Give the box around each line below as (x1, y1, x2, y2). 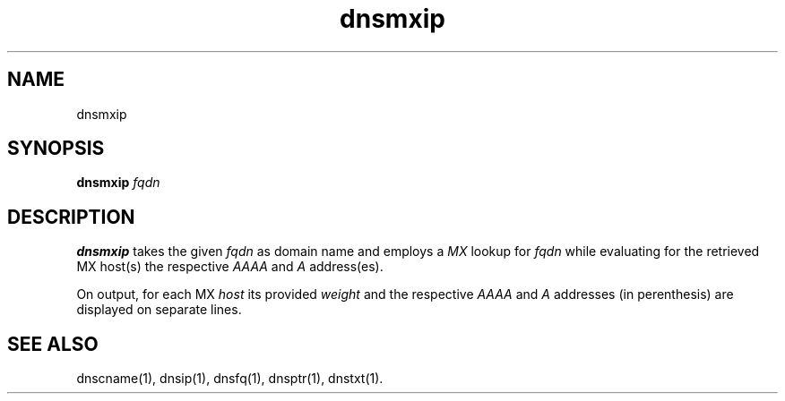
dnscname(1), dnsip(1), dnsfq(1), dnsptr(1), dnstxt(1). (76, 371, 384, 387)
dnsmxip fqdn (76, 175, 160, 191)
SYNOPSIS (7, 137, 105, 160)
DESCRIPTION (7, 205, 135, 228)
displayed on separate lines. (76, 302, 242, 318)
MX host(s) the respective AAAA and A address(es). (76, 259, 384, 275)
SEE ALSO (7, 332, 99, 355)
